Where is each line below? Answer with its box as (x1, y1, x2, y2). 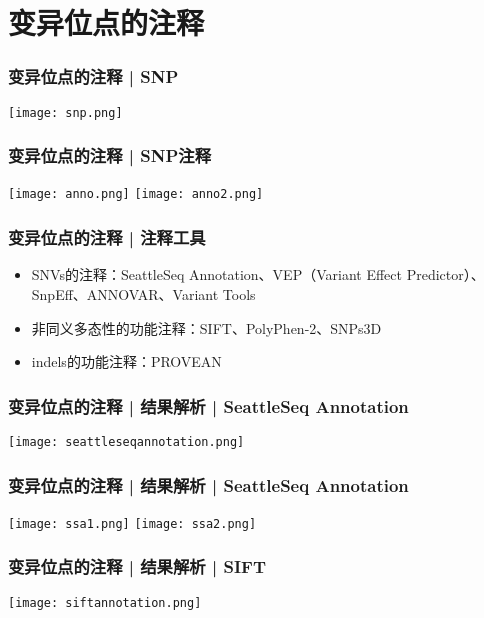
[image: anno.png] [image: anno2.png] (8, 187, 264, 202)
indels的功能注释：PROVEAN (31, 351, 222, 372)
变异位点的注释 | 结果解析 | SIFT (8, 554, 266, 579)
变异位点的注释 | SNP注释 (8, 143, 212, 168)
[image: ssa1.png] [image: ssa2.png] (8, 516, 257, 531)
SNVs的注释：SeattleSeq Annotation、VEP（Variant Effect (31, 264, 402, 285)
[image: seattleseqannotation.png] (8, 434, 245, 449)
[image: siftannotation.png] (8, 595, 202, 610)
